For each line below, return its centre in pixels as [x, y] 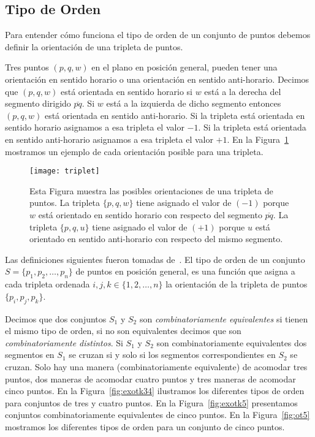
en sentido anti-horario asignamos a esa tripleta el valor [109, 139]
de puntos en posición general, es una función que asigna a [185, 271]
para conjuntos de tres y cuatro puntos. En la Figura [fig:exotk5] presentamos [151, 402]
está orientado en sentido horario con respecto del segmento [150, 214]
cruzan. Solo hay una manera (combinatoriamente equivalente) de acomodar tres [156, 366]
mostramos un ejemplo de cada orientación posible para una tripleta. [134, 151]
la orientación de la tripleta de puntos [237, 284]
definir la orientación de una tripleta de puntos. [94, 46]
